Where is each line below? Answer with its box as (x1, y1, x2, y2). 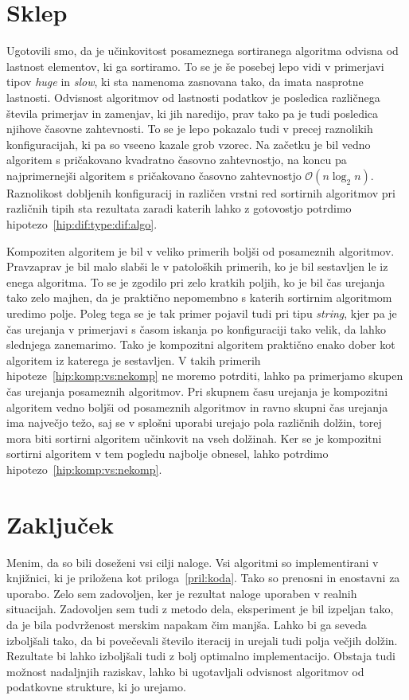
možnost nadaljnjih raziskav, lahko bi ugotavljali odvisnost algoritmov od (6, 663, 364, 679)
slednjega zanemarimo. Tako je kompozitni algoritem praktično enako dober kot (6, 336, 395, 353)
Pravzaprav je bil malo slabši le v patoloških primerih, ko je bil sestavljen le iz (6, 258, 388, 275)
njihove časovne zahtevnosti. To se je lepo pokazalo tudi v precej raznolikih (6, 120, 373, 137)
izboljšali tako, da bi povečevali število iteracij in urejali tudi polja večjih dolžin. (6, 632, 398, 648)
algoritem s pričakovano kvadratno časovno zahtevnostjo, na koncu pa (6, 151, 347, 168)
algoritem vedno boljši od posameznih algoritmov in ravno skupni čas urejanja (6, 398, 388, 415)
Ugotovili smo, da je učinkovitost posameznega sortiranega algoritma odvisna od (6, 42, 399, 59)
